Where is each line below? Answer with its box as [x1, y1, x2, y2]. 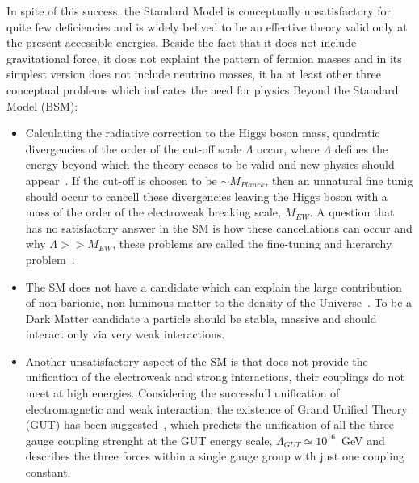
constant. [25, 464, 71, 481]
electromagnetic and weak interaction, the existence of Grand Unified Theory [25, 400, 408, 417]
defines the [334, 140, 388, 157]
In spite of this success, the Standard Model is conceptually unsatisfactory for [6, 2, 391, 19]
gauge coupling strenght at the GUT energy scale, [25, 431, 273, 448]
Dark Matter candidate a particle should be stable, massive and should [25, 309, 377, 326]
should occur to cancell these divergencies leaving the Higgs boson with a [25, 187, 388, 204]
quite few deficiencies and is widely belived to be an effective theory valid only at [6, 18, 408, 35]
